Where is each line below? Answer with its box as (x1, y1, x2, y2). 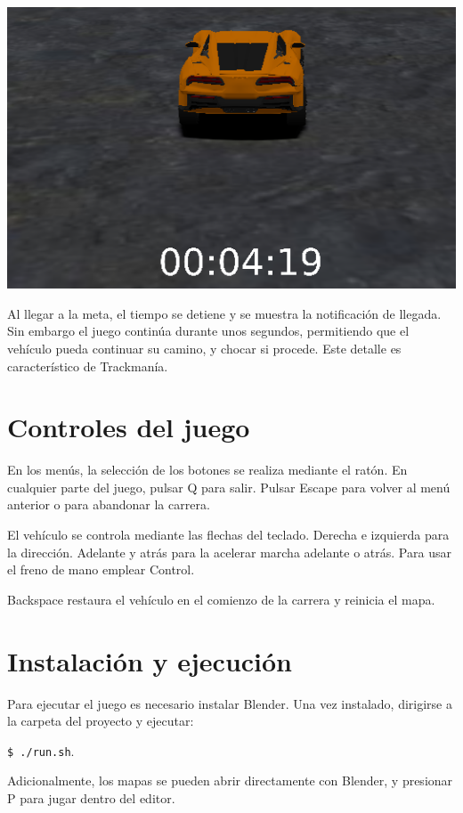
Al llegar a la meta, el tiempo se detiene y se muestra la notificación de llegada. (7, 304, 442, 322)
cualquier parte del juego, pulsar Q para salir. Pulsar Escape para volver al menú (7, 477, 451, 496)
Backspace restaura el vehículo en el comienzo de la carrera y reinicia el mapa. (7, 589, 435, 608)
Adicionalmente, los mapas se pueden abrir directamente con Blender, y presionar (7, 771, 453, 790)
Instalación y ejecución (7, 642, 293, 679)
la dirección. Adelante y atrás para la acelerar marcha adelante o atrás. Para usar (7, 542, 451, 561)
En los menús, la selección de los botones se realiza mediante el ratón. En (7, 460, 408, 479)
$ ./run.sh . (7, 741, 75, 760)
